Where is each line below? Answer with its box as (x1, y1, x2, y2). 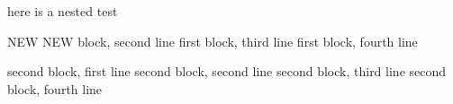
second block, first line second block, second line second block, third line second (7, 62, 447, 81)
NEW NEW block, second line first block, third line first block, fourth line (7, 31, 418, 50)
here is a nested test (7, 2, 118, 20)
